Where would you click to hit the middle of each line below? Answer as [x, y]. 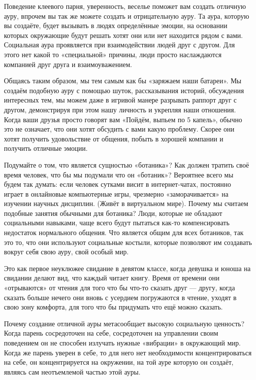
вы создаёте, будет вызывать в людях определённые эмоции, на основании [116, 25]
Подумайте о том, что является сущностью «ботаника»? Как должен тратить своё [127, 164]
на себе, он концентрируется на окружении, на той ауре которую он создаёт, [119, 362]
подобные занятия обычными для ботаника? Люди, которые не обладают [113, 213]
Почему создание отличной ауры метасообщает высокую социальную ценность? [124, 323]
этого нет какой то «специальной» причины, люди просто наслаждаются [113, 54]
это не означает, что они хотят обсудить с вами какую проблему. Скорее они [119, 129]
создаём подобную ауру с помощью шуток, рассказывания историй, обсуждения [124, 90]
